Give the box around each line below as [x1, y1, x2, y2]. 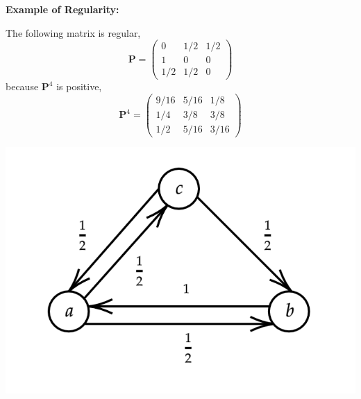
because [6, 79, 39, 94]
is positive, [56, 79, 102, 94]
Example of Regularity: [6, 2, 119, 16]
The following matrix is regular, [6, 25, 141, 40]
